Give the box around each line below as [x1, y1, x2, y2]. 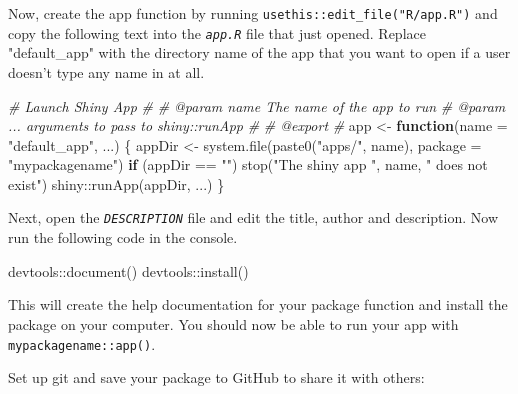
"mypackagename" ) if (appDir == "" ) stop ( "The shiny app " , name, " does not [8, 154, 488, 175]
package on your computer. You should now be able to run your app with [8, 313, 459, 334]
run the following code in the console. [8, 227, 238, 248]
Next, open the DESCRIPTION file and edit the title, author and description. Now [8, 207, 498, 228]
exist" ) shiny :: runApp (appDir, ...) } [8, 173, 225, 194]
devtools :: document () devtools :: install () [8, 260, 249, 281]
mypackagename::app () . [8, 333, 156, 354]
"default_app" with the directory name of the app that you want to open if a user [8, 42, 511, 63]
